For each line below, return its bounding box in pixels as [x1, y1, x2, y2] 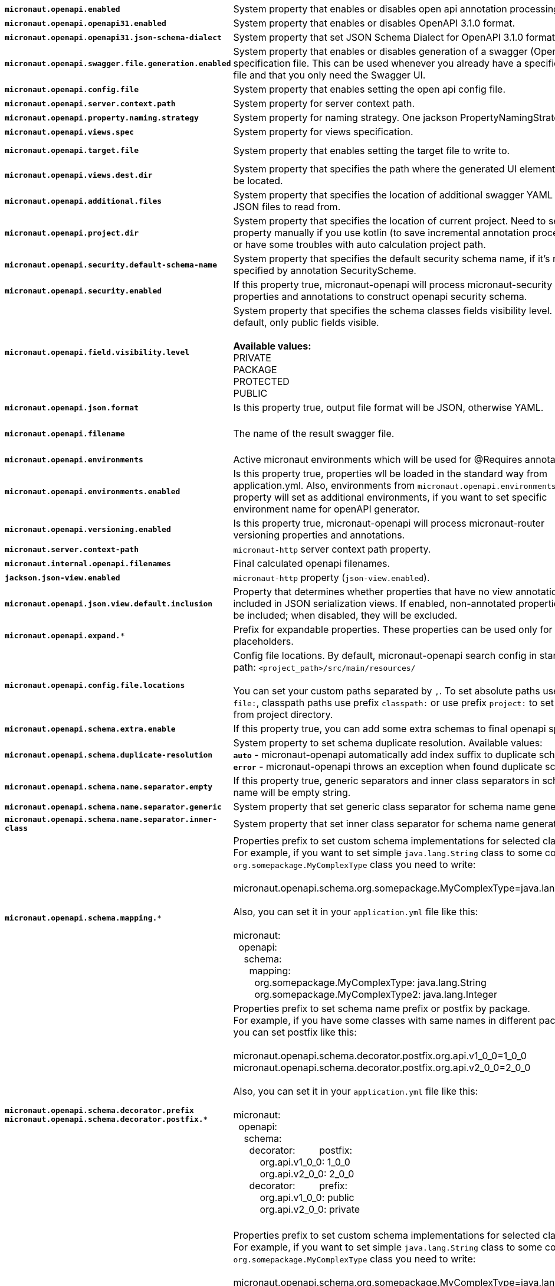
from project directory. [233, 709, 333, 720]
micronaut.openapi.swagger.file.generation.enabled [5, 58, 231, 68]
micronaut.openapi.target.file [5, 146, 139, 155]
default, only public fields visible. [233, 316, 379, 328]
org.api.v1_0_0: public [260, 1192, 354, 1203]
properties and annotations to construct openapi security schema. [233, 291, 527, 302]
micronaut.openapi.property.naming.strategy [5, 113, 199, 122]
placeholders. [233, 635, 294, 647]
